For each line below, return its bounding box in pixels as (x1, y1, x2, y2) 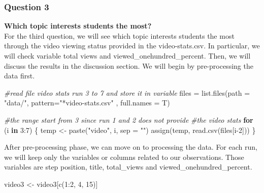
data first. (4, 70, 35, 81)
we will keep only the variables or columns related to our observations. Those (4, 151, 244, 162)
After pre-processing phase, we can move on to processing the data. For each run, (4, 142, 257, 152)
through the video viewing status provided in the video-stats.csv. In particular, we (4, 40, 260, 51)
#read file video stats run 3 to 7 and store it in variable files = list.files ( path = (4, 87, 250, 98)
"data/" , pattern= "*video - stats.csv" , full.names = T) (4, 97, 170, 108)
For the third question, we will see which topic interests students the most (4, 30, 235, 41)
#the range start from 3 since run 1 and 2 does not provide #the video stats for (4, 114, 253, 125)
